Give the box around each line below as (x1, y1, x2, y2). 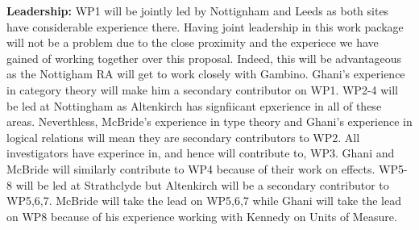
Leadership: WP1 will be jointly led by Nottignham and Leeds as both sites (6, 2, 389, 19)
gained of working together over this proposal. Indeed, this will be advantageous (6, 49, 402, 66)
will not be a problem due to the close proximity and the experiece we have (6, 34, 379, 51)
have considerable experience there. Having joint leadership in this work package (6, 18, 404, 35)
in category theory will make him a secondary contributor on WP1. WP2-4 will (6, 81, 399, 98)
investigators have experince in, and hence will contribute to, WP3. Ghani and (6, 144, 395, 161)
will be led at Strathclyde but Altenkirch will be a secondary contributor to (15, 176, 389, 193)
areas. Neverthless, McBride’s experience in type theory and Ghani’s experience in (6, 113, 413, 130)
